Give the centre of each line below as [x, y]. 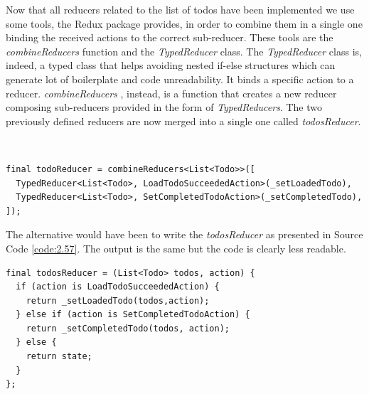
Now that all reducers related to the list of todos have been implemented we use [180, 9]
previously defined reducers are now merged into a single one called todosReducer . [183, 121]
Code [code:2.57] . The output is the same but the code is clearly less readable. [176, 248]
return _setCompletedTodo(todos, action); [128, 328]
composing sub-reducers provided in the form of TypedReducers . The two [164, 107]
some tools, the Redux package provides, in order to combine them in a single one [184, 23]
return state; [59, 357]
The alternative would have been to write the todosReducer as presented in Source [184, 234]
